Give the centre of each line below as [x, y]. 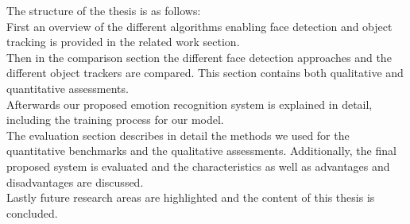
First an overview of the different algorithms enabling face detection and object [199, 26]
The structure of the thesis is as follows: [104, 10]
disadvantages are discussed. [75, 182]
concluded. [32, 212]
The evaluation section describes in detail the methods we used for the [178, 135]
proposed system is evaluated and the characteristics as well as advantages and [198, 166]
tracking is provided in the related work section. [123, 42]
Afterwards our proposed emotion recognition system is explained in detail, [190, 104]
